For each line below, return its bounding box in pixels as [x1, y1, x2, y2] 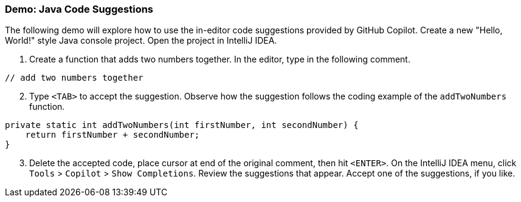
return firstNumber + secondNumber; [25, 130, 200, 140]
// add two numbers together [5, 73, 143, 83]
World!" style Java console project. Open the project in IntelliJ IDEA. [5, 35, 277, 46]
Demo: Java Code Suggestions [5, 3, 154, 15]
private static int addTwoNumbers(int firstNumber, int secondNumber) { [5, 120, 359, 130]
